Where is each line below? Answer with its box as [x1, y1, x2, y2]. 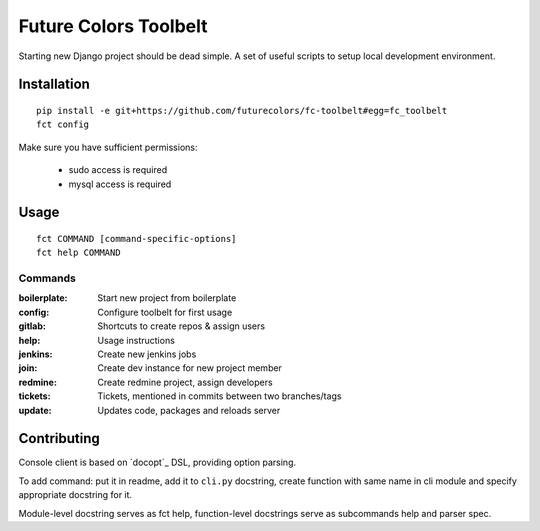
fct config [36, 119, 90, 130]
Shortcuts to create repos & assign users [97, 320, 265, 332]
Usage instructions [97, 334, 175, 346]
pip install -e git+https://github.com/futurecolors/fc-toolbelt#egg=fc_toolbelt [36, 105, 448, 116]
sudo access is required [68, 164, 168, 176]
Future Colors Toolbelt [18, 15, 209, 37]
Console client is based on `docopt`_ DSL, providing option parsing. [18, 456, 297, 469]
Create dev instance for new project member [97, 362, 282, 374]
